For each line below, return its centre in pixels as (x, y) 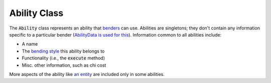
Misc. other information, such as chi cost (64, 65)
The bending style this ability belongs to (63, 51)
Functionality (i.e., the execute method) (63, 58)
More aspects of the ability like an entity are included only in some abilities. (87, 74)
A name (30, 44)
